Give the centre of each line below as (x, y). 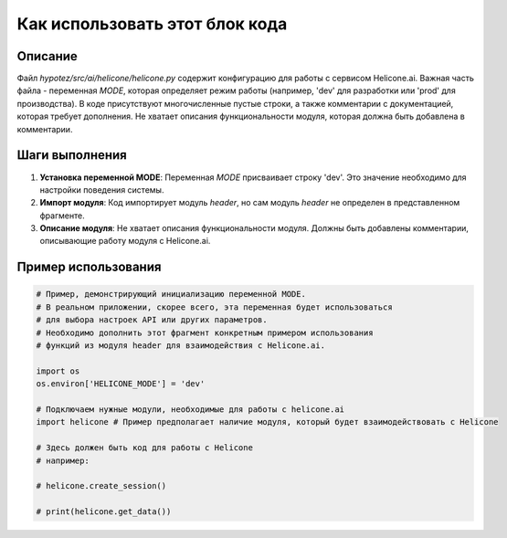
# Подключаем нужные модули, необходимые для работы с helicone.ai (190, 410)
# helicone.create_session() (101, 486)
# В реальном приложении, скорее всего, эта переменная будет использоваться (214, 307)
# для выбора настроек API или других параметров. (152, 320)
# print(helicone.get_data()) (104, 512)
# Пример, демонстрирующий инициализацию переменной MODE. (171, 294)
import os (58, 371)
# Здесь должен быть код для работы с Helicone (144, 448)
